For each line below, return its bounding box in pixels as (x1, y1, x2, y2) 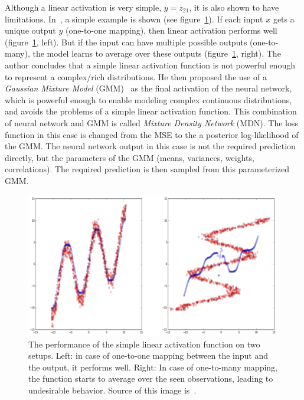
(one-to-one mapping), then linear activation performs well (65, 24, 277, 37)
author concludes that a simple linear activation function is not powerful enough (5, 58, 295, 71)
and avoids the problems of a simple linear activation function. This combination (5, 105, 297, 117)
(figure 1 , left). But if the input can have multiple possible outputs (5, 35, 247, 48)
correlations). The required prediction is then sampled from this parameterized (5, 163, 290, 175)
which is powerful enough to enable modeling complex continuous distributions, (5, 93, 292, 106)
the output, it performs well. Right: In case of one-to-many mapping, (28, 360, 277, 373)
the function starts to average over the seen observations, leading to (28, 372, 273, 385)
